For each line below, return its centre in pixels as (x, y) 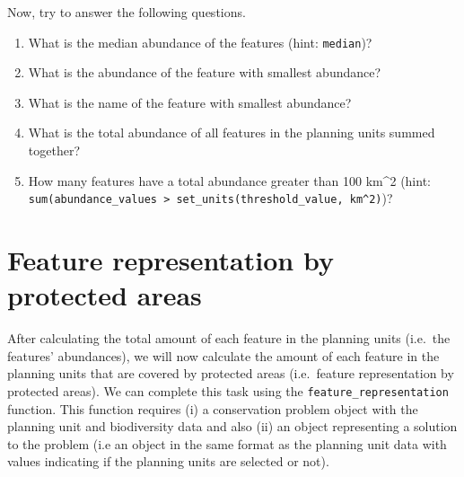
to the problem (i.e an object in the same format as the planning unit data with (227, 443)
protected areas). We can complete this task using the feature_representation (228, 390)
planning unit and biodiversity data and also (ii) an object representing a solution (232, 426)
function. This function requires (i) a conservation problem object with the (213, 408)
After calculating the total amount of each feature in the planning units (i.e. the (229, 338)
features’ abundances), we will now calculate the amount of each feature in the (223, 355)
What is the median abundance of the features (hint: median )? (200, 42)
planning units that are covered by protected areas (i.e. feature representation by (231, 373)
